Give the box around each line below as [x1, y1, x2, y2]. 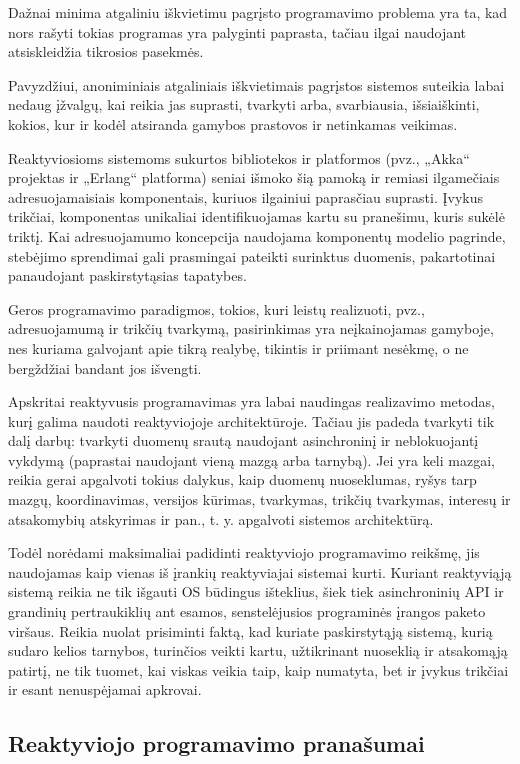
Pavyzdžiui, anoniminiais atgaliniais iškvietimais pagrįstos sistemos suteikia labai [8, 74, 505, 95]
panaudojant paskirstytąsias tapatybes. [8, 265, 247, 286]
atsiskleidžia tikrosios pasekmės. [8, 41, 204, 62]
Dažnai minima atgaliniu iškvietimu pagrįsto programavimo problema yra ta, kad [8, 2, 508, 22]
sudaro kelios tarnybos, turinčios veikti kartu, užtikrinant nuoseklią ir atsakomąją [8, 640, 508, 661]
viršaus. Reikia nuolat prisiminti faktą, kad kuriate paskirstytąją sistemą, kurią [8, 620, 493, 641]
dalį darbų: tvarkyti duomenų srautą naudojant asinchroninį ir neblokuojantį [8, 430, 479, 451]
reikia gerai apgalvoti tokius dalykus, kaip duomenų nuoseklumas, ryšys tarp [8, 469, 477, 490]
